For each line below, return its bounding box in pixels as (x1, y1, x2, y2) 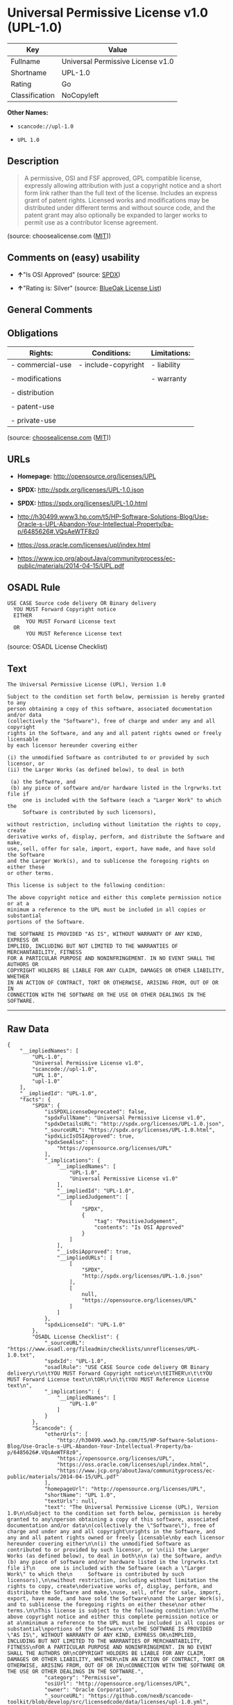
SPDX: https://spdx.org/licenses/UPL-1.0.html (17, 499, 148, 507)
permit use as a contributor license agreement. (24, 218, 158, 227)
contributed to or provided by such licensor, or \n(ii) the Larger (7, 1546, 209, 1553)
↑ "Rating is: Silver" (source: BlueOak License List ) (17, 284, 162, 292)
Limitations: (150, 348, 191, 357)
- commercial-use (10, 359, 72, 369)
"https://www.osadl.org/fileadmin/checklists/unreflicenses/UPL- (7, 1346, 200, 1353)
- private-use (10, 415, 57, 425)
